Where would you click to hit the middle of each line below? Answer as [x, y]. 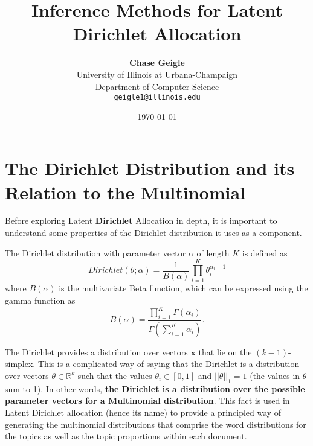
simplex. [20, 364]
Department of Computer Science [157, 86]
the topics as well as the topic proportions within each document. [126, 436]
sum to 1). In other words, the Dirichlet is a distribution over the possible [155, 388]
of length [213, 253]
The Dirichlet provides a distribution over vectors [96, 352]
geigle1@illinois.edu [157, 97]
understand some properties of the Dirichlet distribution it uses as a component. [153, 233]
